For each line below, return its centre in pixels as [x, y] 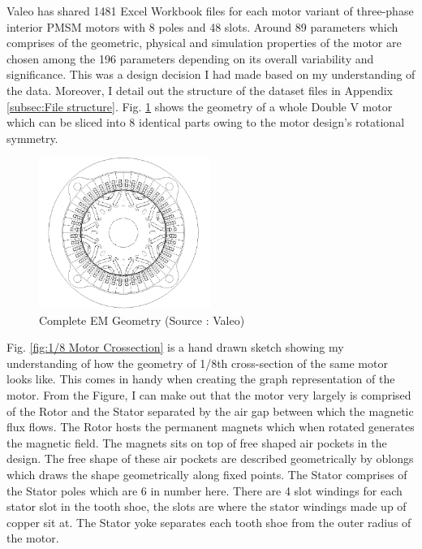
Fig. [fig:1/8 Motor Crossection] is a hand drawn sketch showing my [175, 347]
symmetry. [32, 138]
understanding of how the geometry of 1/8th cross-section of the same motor [197, 363]
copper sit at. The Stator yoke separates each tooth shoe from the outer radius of [209, 522]
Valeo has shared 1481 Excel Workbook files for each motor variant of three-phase [210, 11]
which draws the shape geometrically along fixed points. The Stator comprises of [207, 474]
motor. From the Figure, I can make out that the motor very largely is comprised [209, 395]
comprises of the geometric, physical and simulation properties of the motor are [204, 43]
